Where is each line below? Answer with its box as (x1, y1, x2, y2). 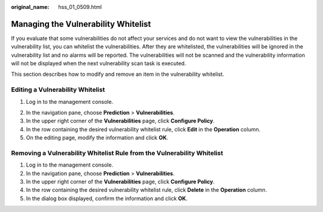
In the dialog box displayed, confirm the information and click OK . (26, 195, 188, 202)
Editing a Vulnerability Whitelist (11, 85, 105, 94)
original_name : (11, 4, 50, 10)
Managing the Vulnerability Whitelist (11, 19, 151, 29)
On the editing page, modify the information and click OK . (26, 134, 169, 142)
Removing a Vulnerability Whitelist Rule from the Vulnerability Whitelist (11, 149, 224, 157)
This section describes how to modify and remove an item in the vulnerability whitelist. (11, 70, 224, 78)
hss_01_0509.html (58, 4, 102, 10)
